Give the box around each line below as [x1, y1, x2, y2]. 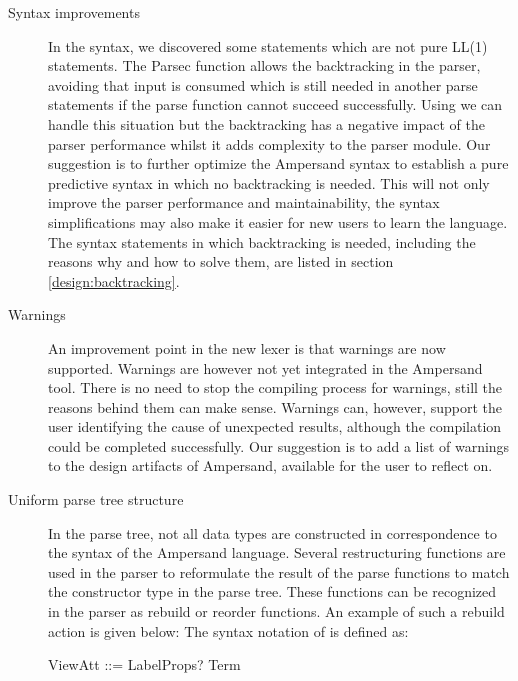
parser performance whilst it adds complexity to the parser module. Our [48, 133, 491, 154]
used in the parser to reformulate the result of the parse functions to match [48, 561, 510, 582]
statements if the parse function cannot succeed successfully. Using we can [48, 94, 503, 115]
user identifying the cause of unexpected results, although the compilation [48, 416, 502, 437]
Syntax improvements [8, 2, 140, 22]
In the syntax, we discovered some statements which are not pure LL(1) [48, 35, 488, 56]
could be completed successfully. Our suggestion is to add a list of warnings [48, 435, 510, 456]
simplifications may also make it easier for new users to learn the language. [48, 211, 508, 232]
